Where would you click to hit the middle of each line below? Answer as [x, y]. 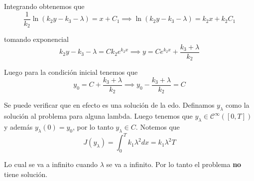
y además [18, 126]
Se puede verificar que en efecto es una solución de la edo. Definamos [109, 105]
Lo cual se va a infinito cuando [51, 164]
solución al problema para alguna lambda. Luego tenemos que [98, 116]
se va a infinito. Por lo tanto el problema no [174, 164]
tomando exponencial [36, 39]
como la [238, 105]
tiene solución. [26, 174]
